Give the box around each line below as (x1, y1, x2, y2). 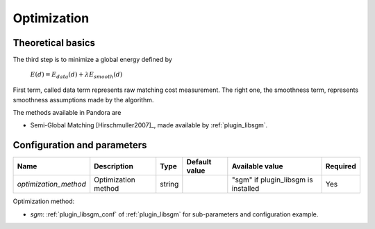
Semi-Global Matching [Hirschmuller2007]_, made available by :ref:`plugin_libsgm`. (30, 121, 268, 129)
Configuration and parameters (12, 139, 147, 151)
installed (231, 184, 260, 194)
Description (94, 161, 133, 171)
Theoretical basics (12, 37, 96, 49)
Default (186, 157, 212, 167)
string (160, 180, 179, 189)
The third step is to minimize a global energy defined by (12, 56, 173, 64)
